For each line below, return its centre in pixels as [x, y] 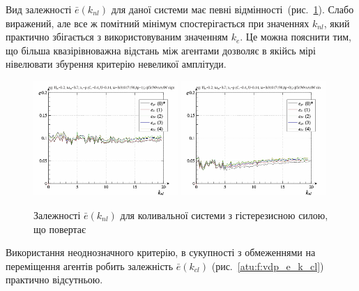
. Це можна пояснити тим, [296, 37]
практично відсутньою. [54, 279]
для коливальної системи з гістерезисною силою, [224, 215]
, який [337, 23]
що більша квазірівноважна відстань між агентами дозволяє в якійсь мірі [161, 50]
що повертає [60, 229]
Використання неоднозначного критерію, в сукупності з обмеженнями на [161, 252]
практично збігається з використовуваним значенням [117, 37]
